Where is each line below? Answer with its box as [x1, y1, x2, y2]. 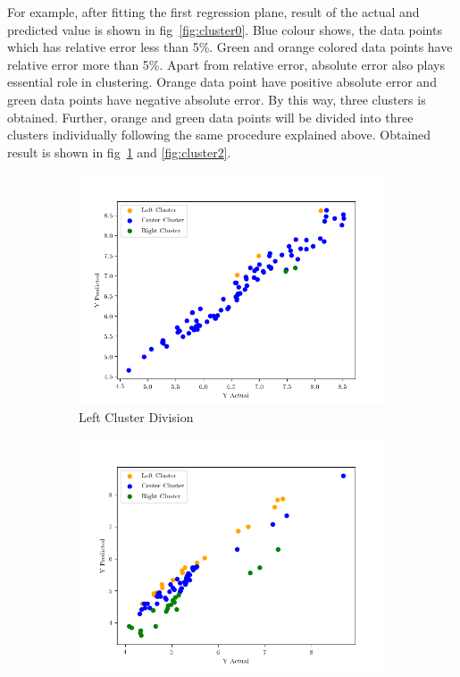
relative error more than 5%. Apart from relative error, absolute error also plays [7, 55, 445, 73]
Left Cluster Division [79, 407, 194, 426]
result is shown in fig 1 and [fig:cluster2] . [7, 142, 231, 161]
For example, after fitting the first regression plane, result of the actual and [7, 3, 420, 21]
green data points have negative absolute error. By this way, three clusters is [7, 89, 426, 108]
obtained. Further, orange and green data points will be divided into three [7, 107, 414, 126]
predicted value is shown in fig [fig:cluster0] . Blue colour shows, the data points [7, 20, 442, 38]
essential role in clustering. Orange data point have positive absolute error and [7, 72, 437, 91]
